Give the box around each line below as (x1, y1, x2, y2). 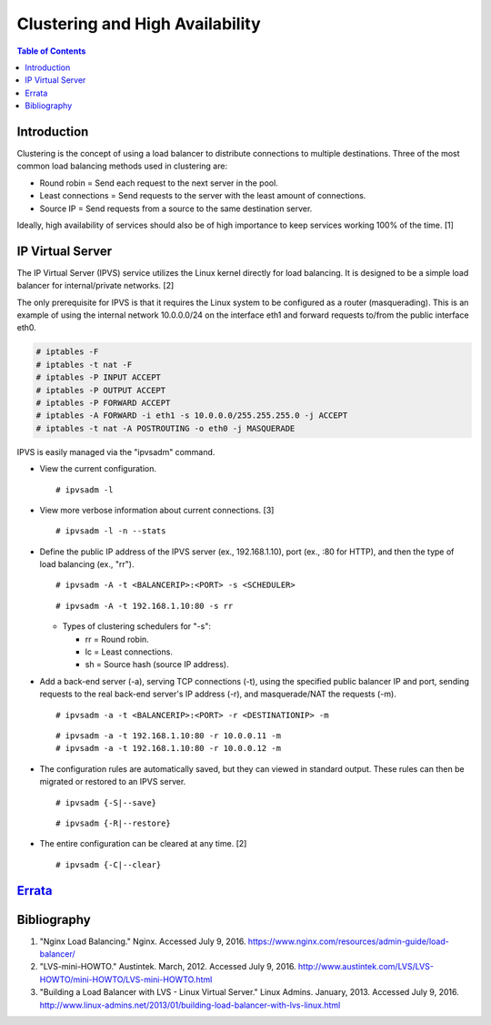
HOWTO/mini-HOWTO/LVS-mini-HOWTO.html (39, 974, 213, 985)
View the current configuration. (39, 463, 156, 474)
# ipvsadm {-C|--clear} (55, 859, 162, 869)
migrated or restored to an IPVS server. (39, 776, 186, 787)
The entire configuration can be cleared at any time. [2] (39, 838, 247, 849)
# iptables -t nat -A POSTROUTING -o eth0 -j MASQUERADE (35, 423, 296, 433)
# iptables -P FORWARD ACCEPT (35, 397, 171, 408)
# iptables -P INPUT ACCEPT (35, 372, 161, 382)
